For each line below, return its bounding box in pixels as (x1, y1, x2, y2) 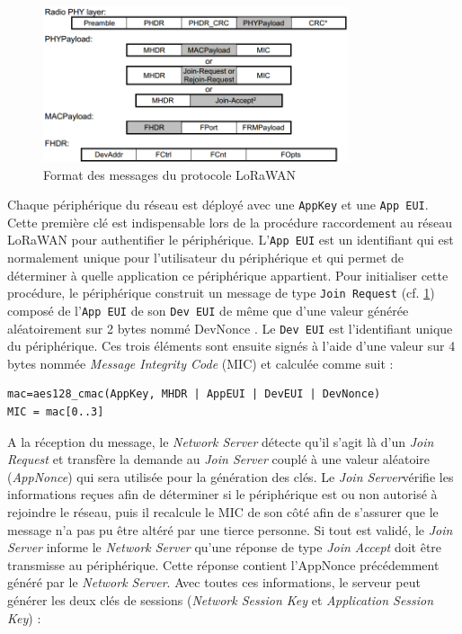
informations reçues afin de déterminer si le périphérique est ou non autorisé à (7, 485, 438, 504)
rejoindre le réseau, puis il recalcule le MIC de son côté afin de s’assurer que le (7, 503, 439, 522)
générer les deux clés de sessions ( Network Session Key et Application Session (7, 590, 434, 609)
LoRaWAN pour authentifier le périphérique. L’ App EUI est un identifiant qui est (7, 230, 454, 249)
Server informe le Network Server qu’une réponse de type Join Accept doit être (7, 538, 442, 557)
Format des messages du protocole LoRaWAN (43, 165, 296, 183)
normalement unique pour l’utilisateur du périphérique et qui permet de (7, 248, 404, 267)
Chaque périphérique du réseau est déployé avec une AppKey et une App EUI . (7, 195, 429, 214)
